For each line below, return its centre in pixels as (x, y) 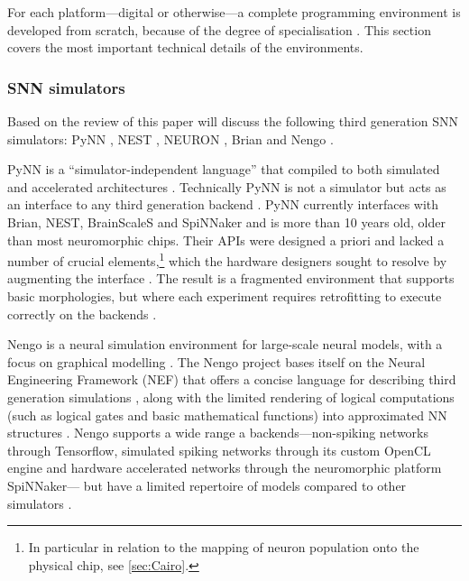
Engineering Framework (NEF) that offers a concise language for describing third (232, 379)
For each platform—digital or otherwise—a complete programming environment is (234, 12)
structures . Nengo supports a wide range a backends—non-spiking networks (218, 433)
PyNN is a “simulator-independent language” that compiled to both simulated (224, 169)
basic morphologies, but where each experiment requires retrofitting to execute (225, 296)
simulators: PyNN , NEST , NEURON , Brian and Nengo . (170, 138)
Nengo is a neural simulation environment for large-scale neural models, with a (225, 344)
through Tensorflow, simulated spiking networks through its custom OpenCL (219, 450)
